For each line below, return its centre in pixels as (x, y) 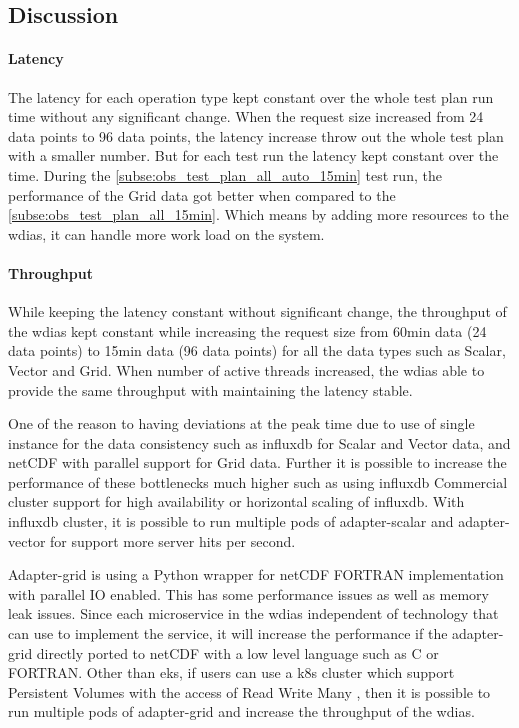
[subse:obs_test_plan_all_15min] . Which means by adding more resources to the (258, 214)
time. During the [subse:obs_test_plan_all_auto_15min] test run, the (225, 174)
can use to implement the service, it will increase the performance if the (228, 633)
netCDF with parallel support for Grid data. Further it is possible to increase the (257, 462)
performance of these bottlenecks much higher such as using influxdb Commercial (258, 481)
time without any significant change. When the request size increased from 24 (246, 116)
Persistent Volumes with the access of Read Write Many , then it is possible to (249, 691)
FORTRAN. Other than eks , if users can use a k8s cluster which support (231, 672)
